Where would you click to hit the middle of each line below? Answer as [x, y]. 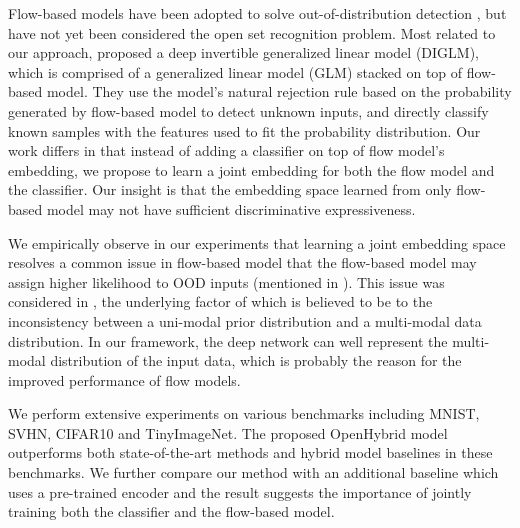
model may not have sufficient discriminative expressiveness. [231, 208]
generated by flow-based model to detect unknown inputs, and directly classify [248, 110]
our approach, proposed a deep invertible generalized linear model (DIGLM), [244, 52]
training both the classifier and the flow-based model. [171, 511]
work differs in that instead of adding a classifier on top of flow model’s [226, 150]
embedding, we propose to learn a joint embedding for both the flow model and [251, 169]
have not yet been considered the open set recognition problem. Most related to [252, 32]
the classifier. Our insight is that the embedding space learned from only [230, 189]
